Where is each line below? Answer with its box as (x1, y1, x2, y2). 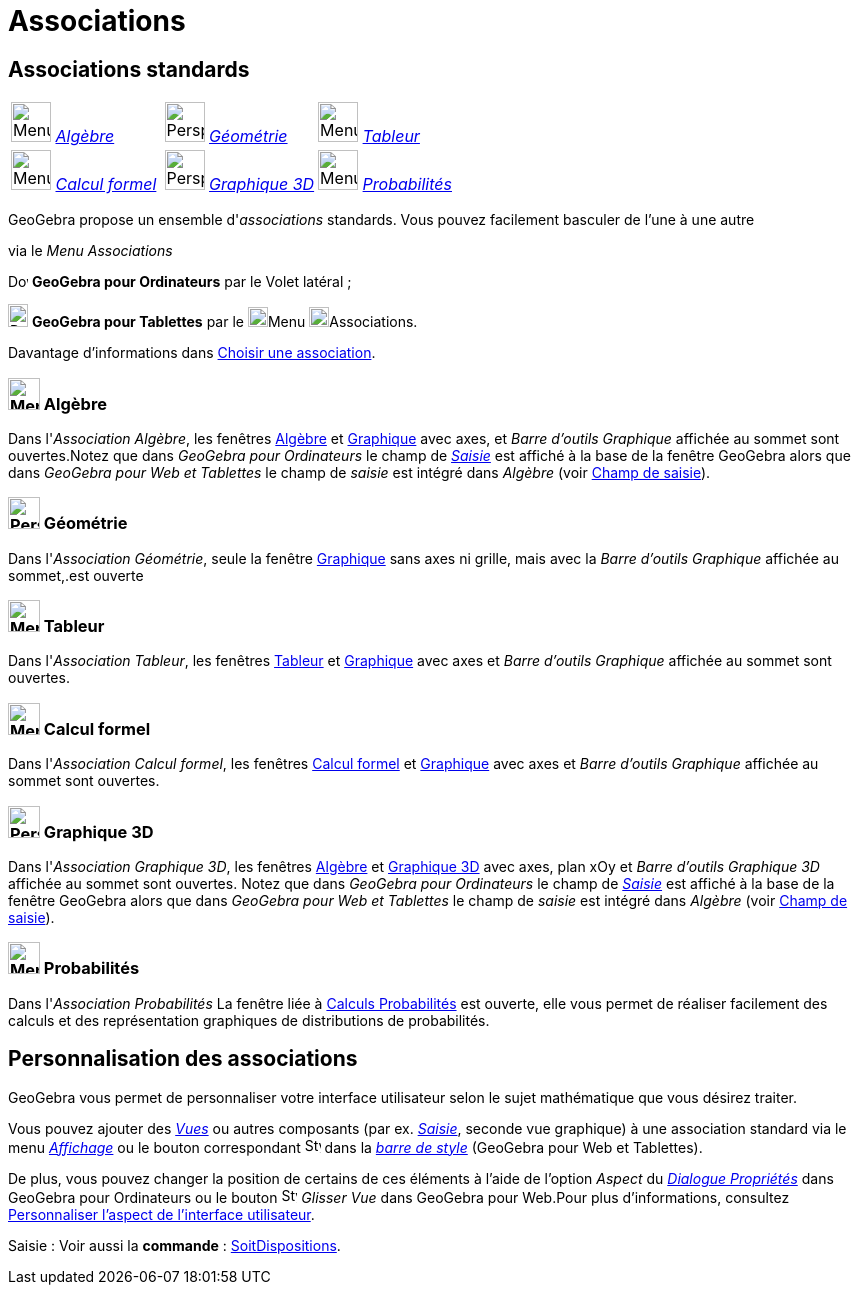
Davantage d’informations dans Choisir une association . (8, 344, 376, 362)
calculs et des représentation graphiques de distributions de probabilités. (8, 1011, 490, 1029)
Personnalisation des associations (8, 1046, 358, 1072)
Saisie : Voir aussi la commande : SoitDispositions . (8, 1236, 341, 1254)
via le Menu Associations (8, 242, 173, 260)
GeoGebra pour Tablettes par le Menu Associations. (31, 313, 418, 331)
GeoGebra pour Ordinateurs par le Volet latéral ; (31, 273, 352, 291)
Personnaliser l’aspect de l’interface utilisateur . (8, 1205, 315, 1223)
